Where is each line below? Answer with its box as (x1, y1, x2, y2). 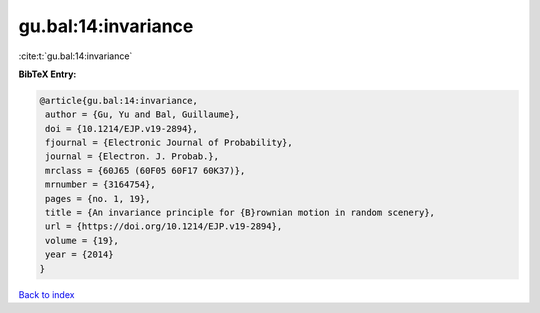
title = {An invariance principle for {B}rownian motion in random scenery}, (45, 207, 435, 219)
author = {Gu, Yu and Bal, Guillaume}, (45, 109, 240, 120)
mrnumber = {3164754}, (45, 179, 157, 190)
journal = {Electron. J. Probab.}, (45, 151, 220, 162)
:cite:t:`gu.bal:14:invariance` (18, 50, 133, 62)
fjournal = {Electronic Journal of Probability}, (45, 137, 294, 149)
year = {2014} (45, 249, 114, 260)
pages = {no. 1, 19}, (45, 193, 151, 204)
